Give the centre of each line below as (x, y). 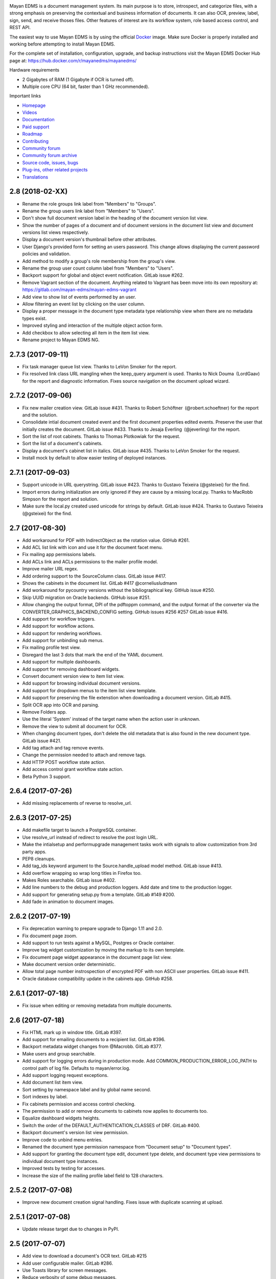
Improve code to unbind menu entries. (62, 1140)
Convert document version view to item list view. (73, 676)
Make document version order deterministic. (69, 964)
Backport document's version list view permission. (75, 1133)
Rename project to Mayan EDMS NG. (61, 340)
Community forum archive (50, 156)
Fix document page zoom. (50, 936)
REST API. (20, 28)
